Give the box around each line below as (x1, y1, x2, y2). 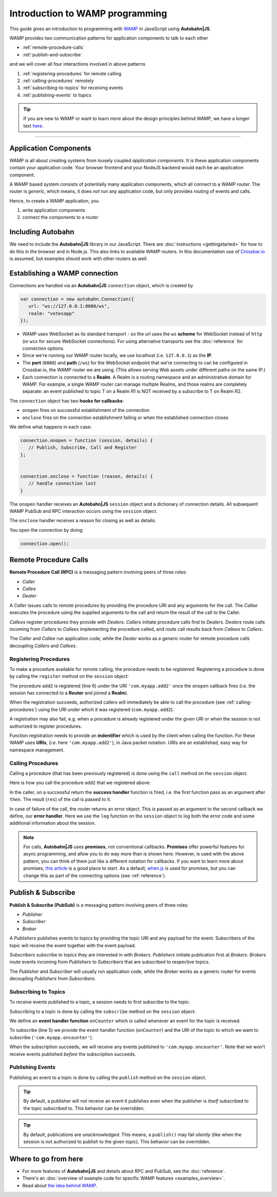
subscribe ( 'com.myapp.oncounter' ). (9, 1034, 93, 1041)
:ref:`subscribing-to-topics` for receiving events (22, 85, 123, 91)
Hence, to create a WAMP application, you (9, 197, 100, 204)
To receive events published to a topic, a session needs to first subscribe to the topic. (9, 999, 191, 1005)
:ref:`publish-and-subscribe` (22, 51, 83, 57)
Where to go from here (9, 1154, 83, 1163)
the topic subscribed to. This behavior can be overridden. (23, 1105, 145, 1111)
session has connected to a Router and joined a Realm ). (9, 690, 128, 696)
